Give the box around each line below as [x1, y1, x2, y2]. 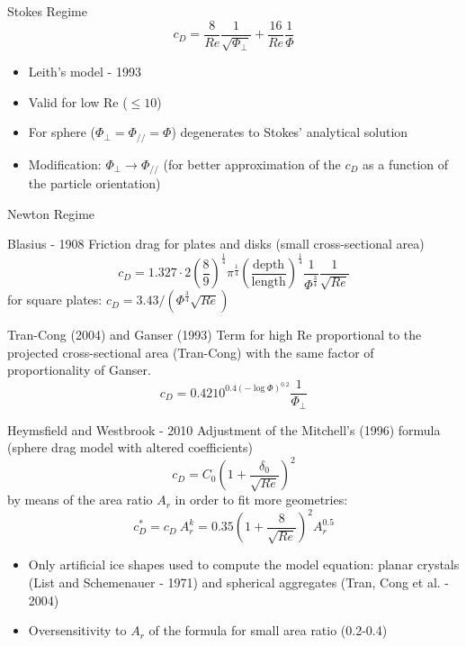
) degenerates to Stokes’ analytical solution [171, 123, 408, 141]
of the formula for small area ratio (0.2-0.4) [148, 621, 388, 640]
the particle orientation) [28, 174, 161, 193]
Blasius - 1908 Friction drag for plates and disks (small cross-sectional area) [7, 234, 425, 253]
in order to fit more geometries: [175, 490, 348, 509]
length [251, 275, 286, 288]
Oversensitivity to [28, 621, 127, 640]
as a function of [363, 154, 449, 173]
